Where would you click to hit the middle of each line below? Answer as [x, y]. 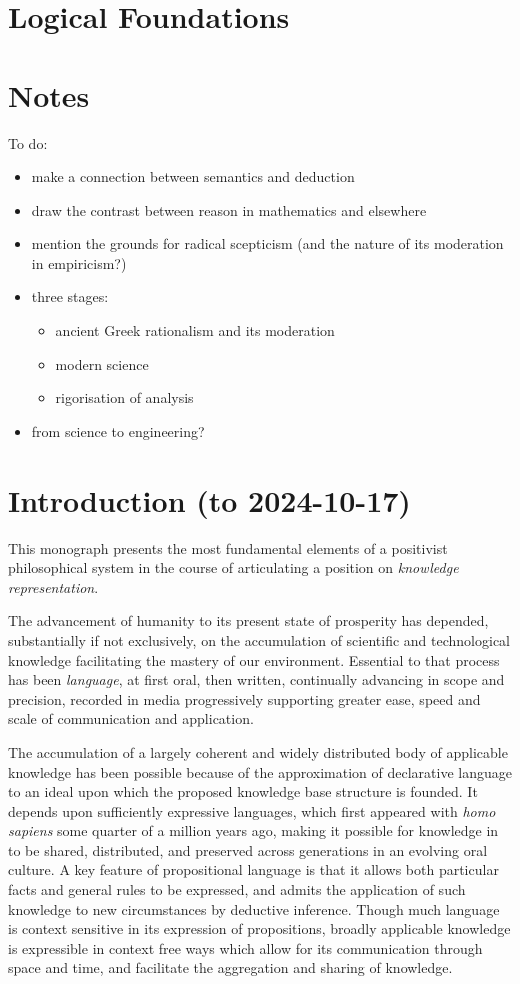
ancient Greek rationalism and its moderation [195, 330]
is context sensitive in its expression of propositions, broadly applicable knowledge [259, 928]
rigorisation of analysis [124, 397]
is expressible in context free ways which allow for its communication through [245, 947]
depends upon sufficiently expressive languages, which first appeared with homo [252, 810]
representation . [53, 586]
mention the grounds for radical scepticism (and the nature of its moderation [267, 243]
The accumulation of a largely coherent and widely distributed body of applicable [258, 751]
